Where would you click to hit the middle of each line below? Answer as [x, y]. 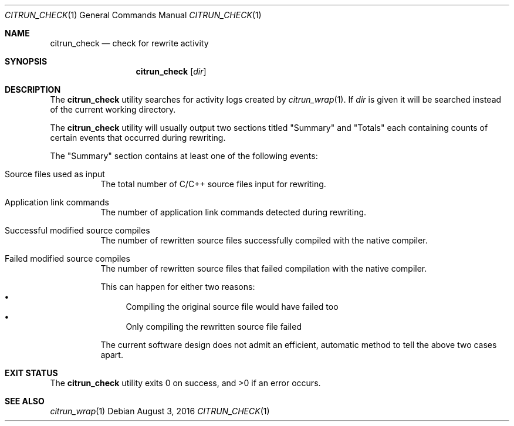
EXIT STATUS [31, 373]
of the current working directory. [113, 109]
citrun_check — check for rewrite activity [129, 43]
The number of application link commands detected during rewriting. [234, 212]
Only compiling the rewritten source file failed [214, 327]
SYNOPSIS [26, 61]
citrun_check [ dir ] [171, 71]
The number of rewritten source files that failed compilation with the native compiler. [264, 268]
